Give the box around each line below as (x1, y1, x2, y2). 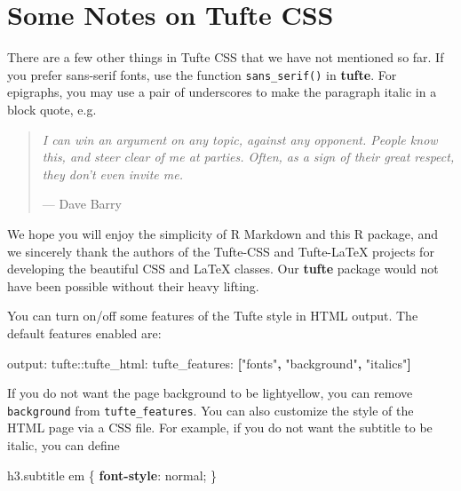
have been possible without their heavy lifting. (7, 276, 259, 295)
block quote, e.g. (7, 99, 97, 118)
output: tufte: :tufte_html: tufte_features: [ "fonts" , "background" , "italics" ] (7, 353, 411, 372)
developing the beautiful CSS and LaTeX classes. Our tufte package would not (7, 259, 439, 278)
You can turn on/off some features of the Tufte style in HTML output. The (7, 306, 418, 325)
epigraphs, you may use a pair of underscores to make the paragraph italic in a (7, 83, 437, 101)
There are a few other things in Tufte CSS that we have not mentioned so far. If (7, 48, 444, 67)
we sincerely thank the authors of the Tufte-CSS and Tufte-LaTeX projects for (7, 242, 434, 260)
